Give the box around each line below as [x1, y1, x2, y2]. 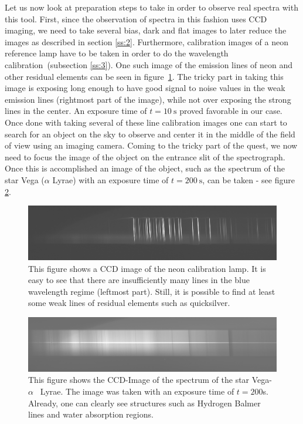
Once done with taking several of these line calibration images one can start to [5, 116, 287, 128]
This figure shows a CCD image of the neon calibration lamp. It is [28, 262, 266, 274]
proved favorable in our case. [179, 105, 282, 117]
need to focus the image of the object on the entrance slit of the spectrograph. [5, 150, 285, 163]
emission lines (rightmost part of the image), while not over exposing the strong [5, 93, 291, 105]
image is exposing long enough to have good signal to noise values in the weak [5, 82, 285, 94]
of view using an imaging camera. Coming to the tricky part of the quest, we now [5, 139, 298, 152]
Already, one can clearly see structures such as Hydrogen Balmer [28, 396, 261, 409]
